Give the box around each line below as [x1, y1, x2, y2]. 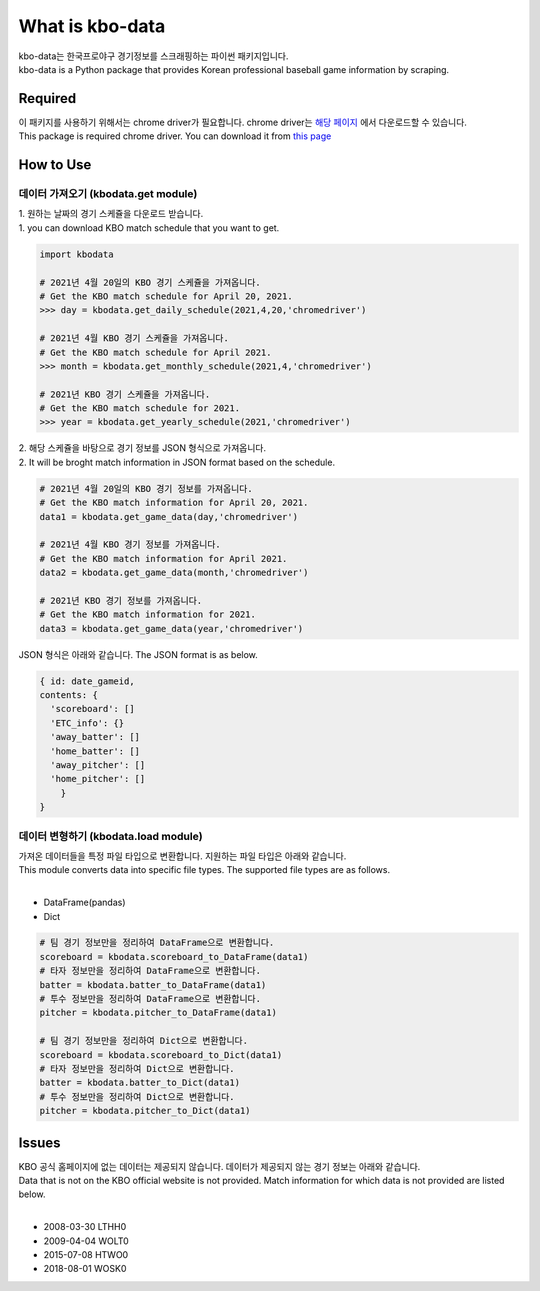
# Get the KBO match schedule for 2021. [39, 403, 240, 414]
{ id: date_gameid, [39, 675, 135, 687]
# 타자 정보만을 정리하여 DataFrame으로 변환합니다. [39, 965, 262, 977]
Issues [18, 1134, 61, 1151]
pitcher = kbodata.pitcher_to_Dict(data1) [39, 1105, 251, 1117]
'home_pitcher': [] [50, 773, 146, 785]
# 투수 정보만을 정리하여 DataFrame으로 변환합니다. [39, 993, 262, 1005]
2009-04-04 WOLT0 [43, 1235, 129, 1247]
